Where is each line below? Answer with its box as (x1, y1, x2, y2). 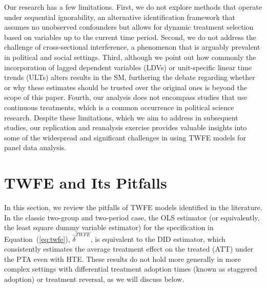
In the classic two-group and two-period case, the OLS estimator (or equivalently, (4, 212, 260, 222)
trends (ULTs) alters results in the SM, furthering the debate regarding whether (4, 72, 255, 83)
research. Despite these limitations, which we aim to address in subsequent (4, 112, 238, 122)
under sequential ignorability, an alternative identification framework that (4, 11, 236, 22)
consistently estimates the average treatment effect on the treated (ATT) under (4, 243, 254, 254)
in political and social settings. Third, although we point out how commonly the (4, 51, 256, 62)
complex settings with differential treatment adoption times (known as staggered (4, 263, 257, 274)
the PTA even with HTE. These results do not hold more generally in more (4, 253, 241, 264)
